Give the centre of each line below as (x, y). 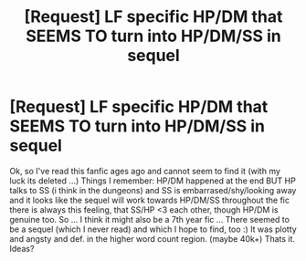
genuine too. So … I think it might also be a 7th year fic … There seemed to (150, 219)
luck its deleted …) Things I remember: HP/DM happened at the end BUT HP (153, 181)
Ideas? (22, 248)
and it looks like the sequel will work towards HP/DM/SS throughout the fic (150, 200)
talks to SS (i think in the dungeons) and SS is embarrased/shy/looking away (153, 190)
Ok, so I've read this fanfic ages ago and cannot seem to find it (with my (145, 171)
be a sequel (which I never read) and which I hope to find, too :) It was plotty (153, 229)
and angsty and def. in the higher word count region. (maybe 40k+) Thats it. (152, 238)
